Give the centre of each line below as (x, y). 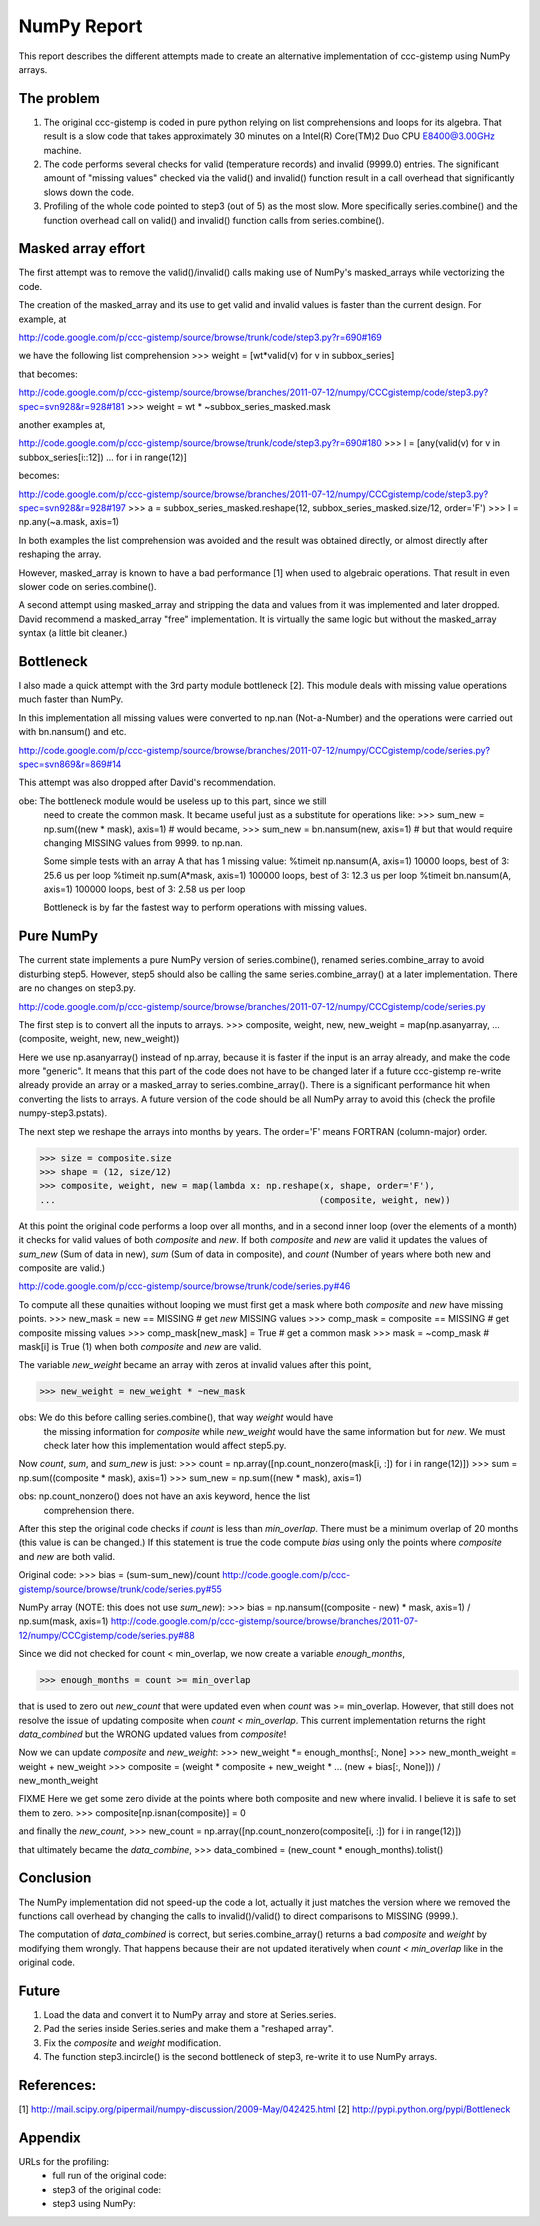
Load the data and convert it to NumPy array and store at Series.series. (190, 2014)
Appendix (49, 2137)
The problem (59, 98)
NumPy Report (80, 26)
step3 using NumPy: (94, 2204)
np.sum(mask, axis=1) (63, 1621)
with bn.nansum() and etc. (72, 732)
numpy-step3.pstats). (63, 1113)
